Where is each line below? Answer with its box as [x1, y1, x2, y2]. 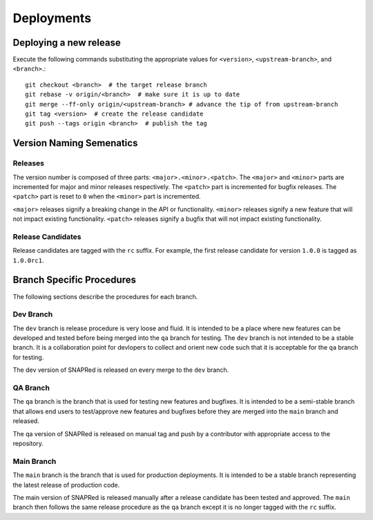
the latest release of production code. [12, 481, 120, 489]
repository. [12, 439, 44, 447]
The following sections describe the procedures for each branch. [12, 292, 198, 301]
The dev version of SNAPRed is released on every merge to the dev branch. [12, 366, 229, 374]
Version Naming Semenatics [12, 137, 138, 149]
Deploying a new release [12, 37, 121, 48]
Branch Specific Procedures [12, 274, 136, 286]
